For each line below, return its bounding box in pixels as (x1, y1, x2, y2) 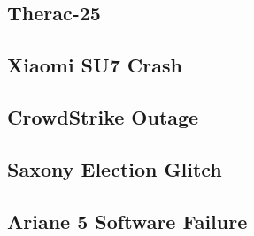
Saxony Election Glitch (7, 155, 222, 182)
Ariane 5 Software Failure (7, 207, 248, 234)
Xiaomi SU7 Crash (7, 51, 182, 79)
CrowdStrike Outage (7, 103, 199, 130)
